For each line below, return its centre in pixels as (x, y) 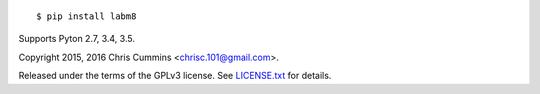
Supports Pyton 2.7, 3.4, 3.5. (76, 39)
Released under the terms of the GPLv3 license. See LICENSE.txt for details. (175, 76)
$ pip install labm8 (86, 16)
